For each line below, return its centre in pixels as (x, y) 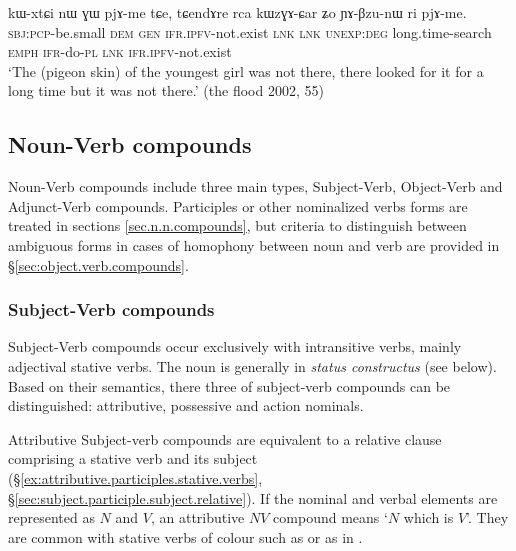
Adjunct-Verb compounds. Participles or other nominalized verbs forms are (238, 205)
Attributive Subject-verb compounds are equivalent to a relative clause (225, 438)
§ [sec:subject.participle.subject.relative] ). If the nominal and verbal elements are (253, 497)
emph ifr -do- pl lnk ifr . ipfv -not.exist (120, 51)
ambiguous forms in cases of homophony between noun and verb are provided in (254, 244)
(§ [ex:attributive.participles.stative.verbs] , (135, 477)
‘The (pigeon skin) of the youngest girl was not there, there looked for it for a (246, 70)
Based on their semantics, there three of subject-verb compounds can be (229, 385)
